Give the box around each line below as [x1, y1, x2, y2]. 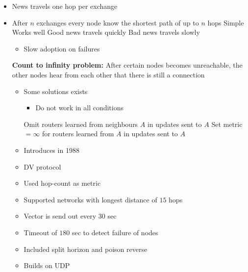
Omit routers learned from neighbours [24, 119, 138, 129]
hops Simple [207, 17, 244, 27]
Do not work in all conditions [35, 102, 124, 113]
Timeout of [24, 227, 57, 237]
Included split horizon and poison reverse [24, 244, 148, 254]
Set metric [211, 119, 243, 129]
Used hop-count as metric [24, 178, 101, 188]
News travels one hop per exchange [12, 1, 118, 11]
